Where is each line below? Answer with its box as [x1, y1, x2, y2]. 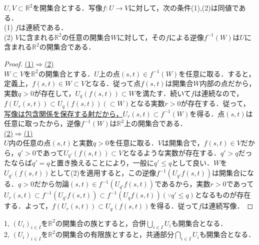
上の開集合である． [124, 118, 187, 128]
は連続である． [18, 22, 68, 32]
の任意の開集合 [61, 31, 111, 42]
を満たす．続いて [135, 87, 191, 98]
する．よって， [4, 200, 52, 211]
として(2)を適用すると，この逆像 [49, 167, 156, 178]
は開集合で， [161, 137, 204, 148]
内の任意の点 [8, 137, 51, 148]
